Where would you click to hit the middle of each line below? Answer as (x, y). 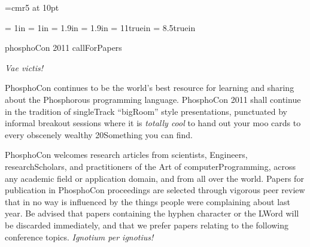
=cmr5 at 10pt (32, 7)
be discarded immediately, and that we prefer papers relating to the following (147, 225)
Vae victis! (24, 67)
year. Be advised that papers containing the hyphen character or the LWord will (152, 213)
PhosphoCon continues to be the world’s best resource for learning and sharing (150, 88)
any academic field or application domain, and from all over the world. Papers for (154, 178)
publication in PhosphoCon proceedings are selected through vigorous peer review (155, 190)
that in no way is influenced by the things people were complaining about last (148, 201)
